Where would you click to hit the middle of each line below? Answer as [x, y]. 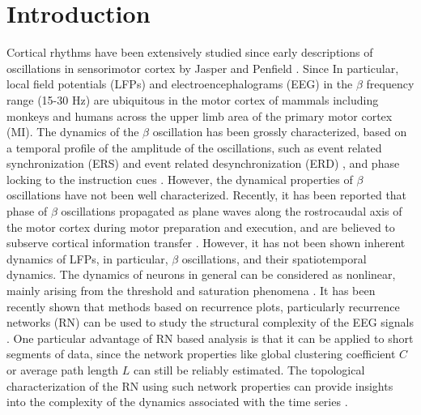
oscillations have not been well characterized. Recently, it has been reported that [207, 195]
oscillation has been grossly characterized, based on [280, 132]
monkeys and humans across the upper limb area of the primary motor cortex [200, 116]
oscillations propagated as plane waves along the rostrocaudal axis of [232, 211]
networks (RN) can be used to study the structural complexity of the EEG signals [210, 322]
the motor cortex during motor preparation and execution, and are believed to [201, 227]
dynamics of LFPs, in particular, [87, 258]
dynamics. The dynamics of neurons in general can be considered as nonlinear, [201, 274]
